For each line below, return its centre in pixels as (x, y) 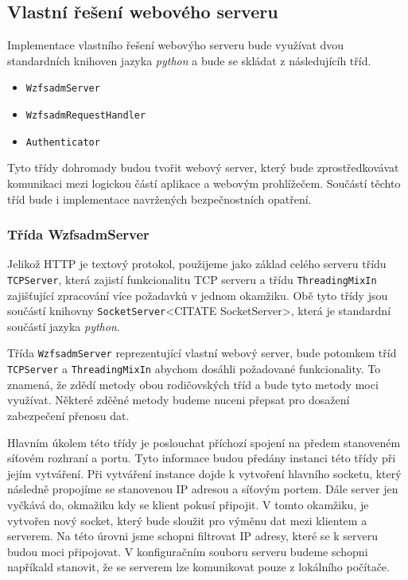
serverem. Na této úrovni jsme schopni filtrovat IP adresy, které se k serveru (193, 536)
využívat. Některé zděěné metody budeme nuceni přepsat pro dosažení (179, 400)
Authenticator (63, 142)
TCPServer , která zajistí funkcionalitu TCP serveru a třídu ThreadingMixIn (192, 279)
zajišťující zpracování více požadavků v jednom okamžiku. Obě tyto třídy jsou (198, 295)
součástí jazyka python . (64, 326)
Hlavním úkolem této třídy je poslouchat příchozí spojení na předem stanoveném (204, 442)
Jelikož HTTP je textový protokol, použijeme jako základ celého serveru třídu (197, 264)
